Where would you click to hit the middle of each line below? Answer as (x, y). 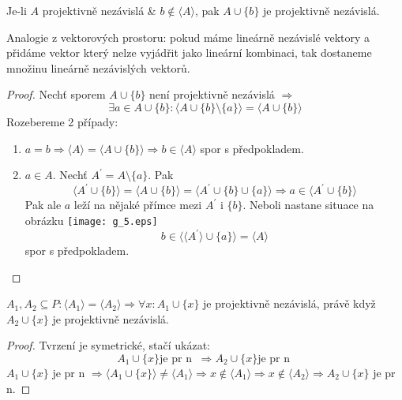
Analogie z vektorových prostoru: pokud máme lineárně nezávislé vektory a (188, 37)
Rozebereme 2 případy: (62, 121)
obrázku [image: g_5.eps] (91, 220)
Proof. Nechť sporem (56, 94)
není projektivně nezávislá (212, 94)
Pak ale (43, 205)
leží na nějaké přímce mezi (138, 205)
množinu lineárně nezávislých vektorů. (98, 67)
